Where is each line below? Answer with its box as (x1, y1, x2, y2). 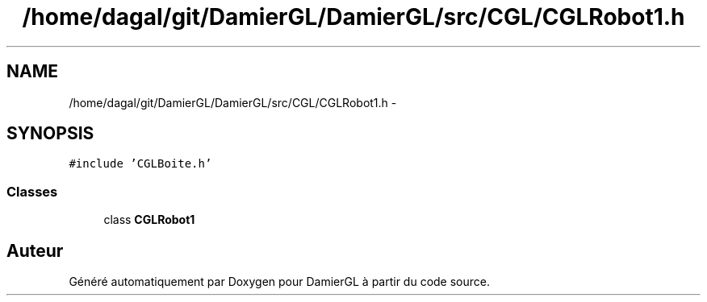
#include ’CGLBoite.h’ (69, 157, 212, 171)
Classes (6, 183, 58, 200)
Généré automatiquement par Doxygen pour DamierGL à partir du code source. (69, 275, 491, 289)
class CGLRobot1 (103, 213, 195, 227)
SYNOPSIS (6, 123, 94, 144)
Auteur (6, 240, 64, 261)
